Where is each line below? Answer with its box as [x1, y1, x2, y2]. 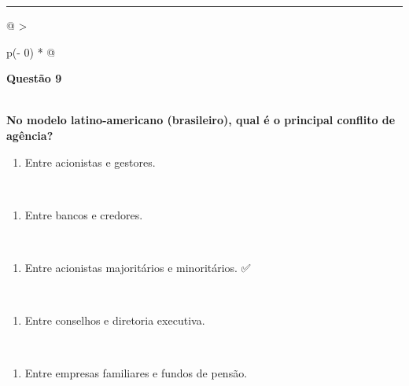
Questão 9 [6, 70, 62, 86]
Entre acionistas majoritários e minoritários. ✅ [24, 259, 251, 275]
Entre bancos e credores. [24, 206, 143, 222]
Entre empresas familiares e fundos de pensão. [24, 365, 248, 381]
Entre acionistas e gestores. [24, 153, 156, 170]
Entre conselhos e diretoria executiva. [24, 312, 205, 329]
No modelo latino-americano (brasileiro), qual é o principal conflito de [6, 112, 396, 128]
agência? [6, 127, 53, 143]
